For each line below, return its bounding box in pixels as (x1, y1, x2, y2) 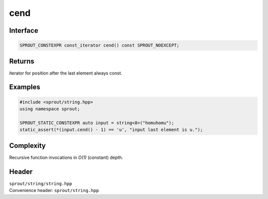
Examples (9, 83, 41, 91)
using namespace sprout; (19, 106, 80, 112)
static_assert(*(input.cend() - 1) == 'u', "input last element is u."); (19, 127, 203, 133)
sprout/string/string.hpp (9, 181, 72, 186)
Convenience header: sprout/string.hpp (9, 188, 99, 194)
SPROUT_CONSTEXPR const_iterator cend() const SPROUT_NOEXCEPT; (19, 43, 180, 48)
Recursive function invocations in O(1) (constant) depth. (9, 154, 124, 160)
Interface (9, 26, 38, 35)
